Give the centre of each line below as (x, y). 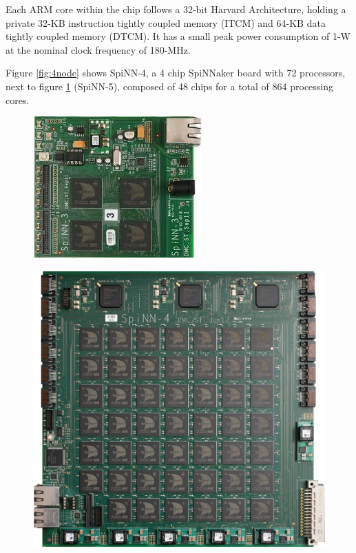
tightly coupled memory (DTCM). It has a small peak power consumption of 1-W (178, 36)
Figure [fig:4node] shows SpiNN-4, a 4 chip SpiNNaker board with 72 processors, (176, 73)
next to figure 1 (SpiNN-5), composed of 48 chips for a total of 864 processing (170, 86)
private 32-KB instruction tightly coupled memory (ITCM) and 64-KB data (166, 22)
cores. (18, 100)
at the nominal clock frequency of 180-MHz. (98, 49)
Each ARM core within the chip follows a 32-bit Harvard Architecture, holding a (176, 9)
